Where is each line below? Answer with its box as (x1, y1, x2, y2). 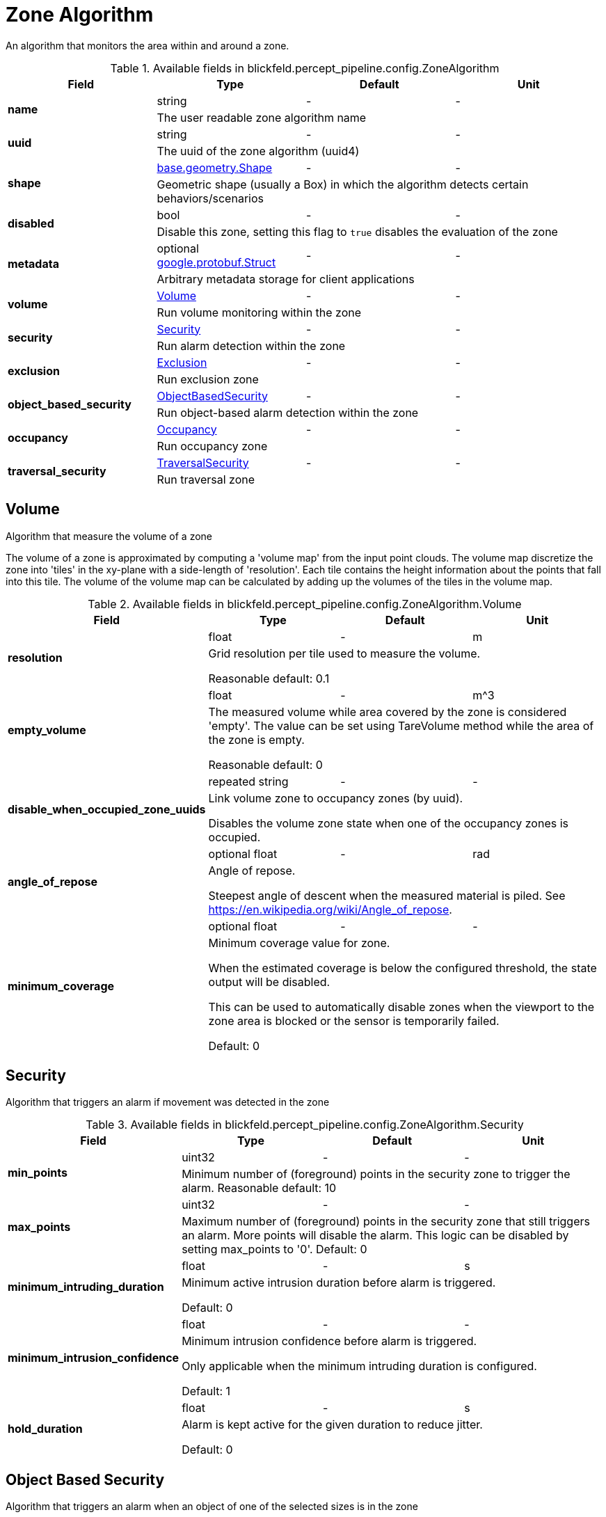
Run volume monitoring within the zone (157, 305, 362, 319)
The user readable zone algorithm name (157, 110, 367, 125)
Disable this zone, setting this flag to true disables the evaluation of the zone (157, 224, 558, 239)
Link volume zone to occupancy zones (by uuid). (208, 791, 463, 805)
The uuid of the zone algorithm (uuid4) (157, 143, 360, 158)
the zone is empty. (208, 732, 305, 747)
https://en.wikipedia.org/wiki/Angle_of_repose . (208, 902, 452, 916)
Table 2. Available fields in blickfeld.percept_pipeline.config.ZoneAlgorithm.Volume (88, 596, 522, 611)
